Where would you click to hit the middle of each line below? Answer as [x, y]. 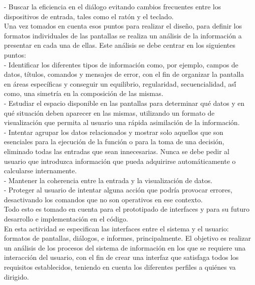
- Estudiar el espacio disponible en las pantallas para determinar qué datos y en [124, 103]
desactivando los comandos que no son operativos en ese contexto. [103, 199]
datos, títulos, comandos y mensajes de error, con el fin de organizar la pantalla [124, 74]
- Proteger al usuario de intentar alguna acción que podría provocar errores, [118, 190]
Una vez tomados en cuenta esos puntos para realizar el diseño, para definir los [123, 26]
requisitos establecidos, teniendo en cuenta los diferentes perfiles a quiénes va [120, 267]
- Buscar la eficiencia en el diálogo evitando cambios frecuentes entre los [112, 6]
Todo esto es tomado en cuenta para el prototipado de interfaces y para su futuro [127, 209]
